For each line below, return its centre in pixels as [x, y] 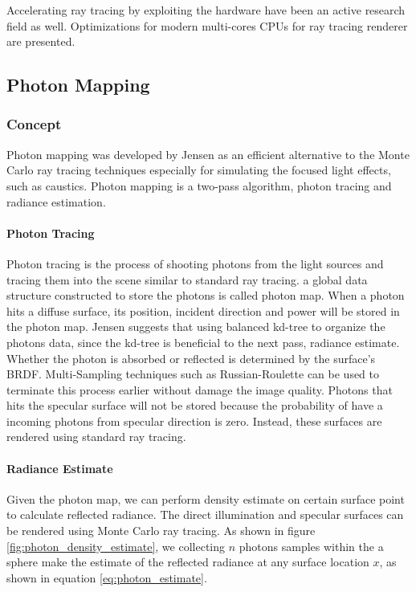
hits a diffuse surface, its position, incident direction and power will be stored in [203, 310]
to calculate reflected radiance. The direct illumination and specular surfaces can [205, 514]
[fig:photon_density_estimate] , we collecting [116, 546]
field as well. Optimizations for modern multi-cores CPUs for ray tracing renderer [207, 25]
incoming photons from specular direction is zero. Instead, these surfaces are [194, 421]
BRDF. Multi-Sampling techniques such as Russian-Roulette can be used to [193, 374]
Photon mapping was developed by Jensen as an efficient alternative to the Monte [208, 154]
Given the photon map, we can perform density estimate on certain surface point [206, 498]
